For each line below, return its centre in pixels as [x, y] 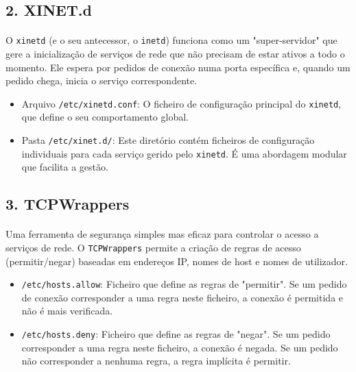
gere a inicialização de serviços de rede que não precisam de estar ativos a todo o [175, 54]
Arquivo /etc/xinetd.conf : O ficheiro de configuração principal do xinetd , [181, 103]
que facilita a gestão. [65, 167]
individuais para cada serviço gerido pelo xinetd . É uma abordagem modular [184, 153]
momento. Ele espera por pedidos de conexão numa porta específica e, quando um [178, 67]
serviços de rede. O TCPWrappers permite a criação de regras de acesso [153, 247]
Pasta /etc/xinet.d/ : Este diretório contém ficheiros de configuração [168, 140]
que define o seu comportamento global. [105, 117]
